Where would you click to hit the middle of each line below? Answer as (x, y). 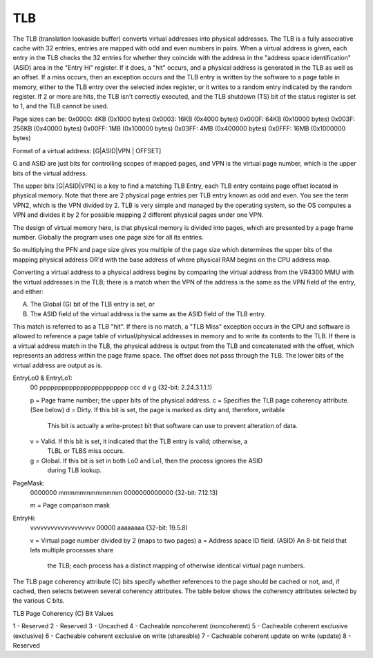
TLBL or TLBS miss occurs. (86, 451)
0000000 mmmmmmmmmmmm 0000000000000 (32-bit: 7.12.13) (124, 492)
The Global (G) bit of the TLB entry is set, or (92, 304)
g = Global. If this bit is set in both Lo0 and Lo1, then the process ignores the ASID (146, 461)
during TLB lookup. (75, 470)
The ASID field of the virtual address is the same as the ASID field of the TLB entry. (148, 313)
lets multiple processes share (72, 550)
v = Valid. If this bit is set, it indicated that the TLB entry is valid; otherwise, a (139, 441)
